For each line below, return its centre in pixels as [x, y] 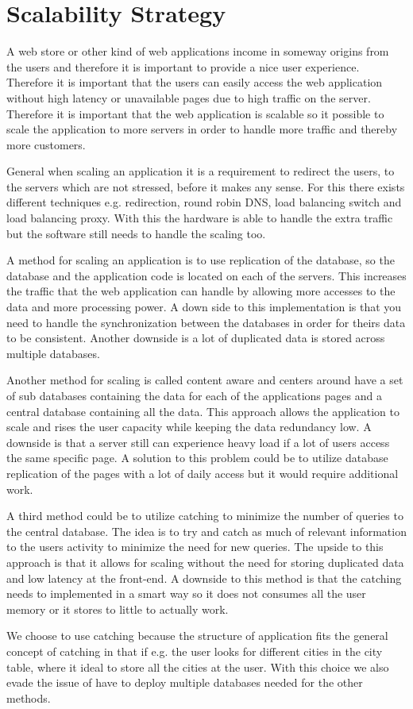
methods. [29, 697]
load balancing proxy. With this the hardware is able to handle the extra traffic [200, 218]
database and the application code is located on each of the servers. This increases [206, 275]
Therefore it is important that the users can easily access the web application [195, 82]
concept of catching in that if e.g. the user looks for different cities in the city [195, 651]
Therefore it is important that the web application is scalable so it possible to [195, 113]
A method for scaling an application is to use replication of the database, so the [201, 260]
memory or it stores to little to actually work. [118, 609]
